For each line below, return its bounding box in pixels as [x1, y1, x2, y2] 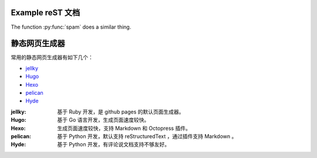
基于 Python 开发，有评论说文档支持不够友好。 [57, 141, 170, 148]
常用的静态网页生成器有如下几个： [11, 54, 93, 61]
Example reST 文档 [11, 8, 80, 18]
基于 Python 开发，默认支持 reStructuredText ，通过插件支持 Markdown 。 [57, 132, 237, 140]
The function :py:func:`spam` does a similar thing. [11, 23, 131, 30]
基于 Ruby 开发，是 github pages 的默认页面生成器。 [57, 108, 184, 115]
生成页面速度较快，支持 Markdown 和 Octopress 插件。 [57, 125, 191, 132]
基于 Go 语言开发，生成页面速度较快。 [57, 116, 150, 123]
